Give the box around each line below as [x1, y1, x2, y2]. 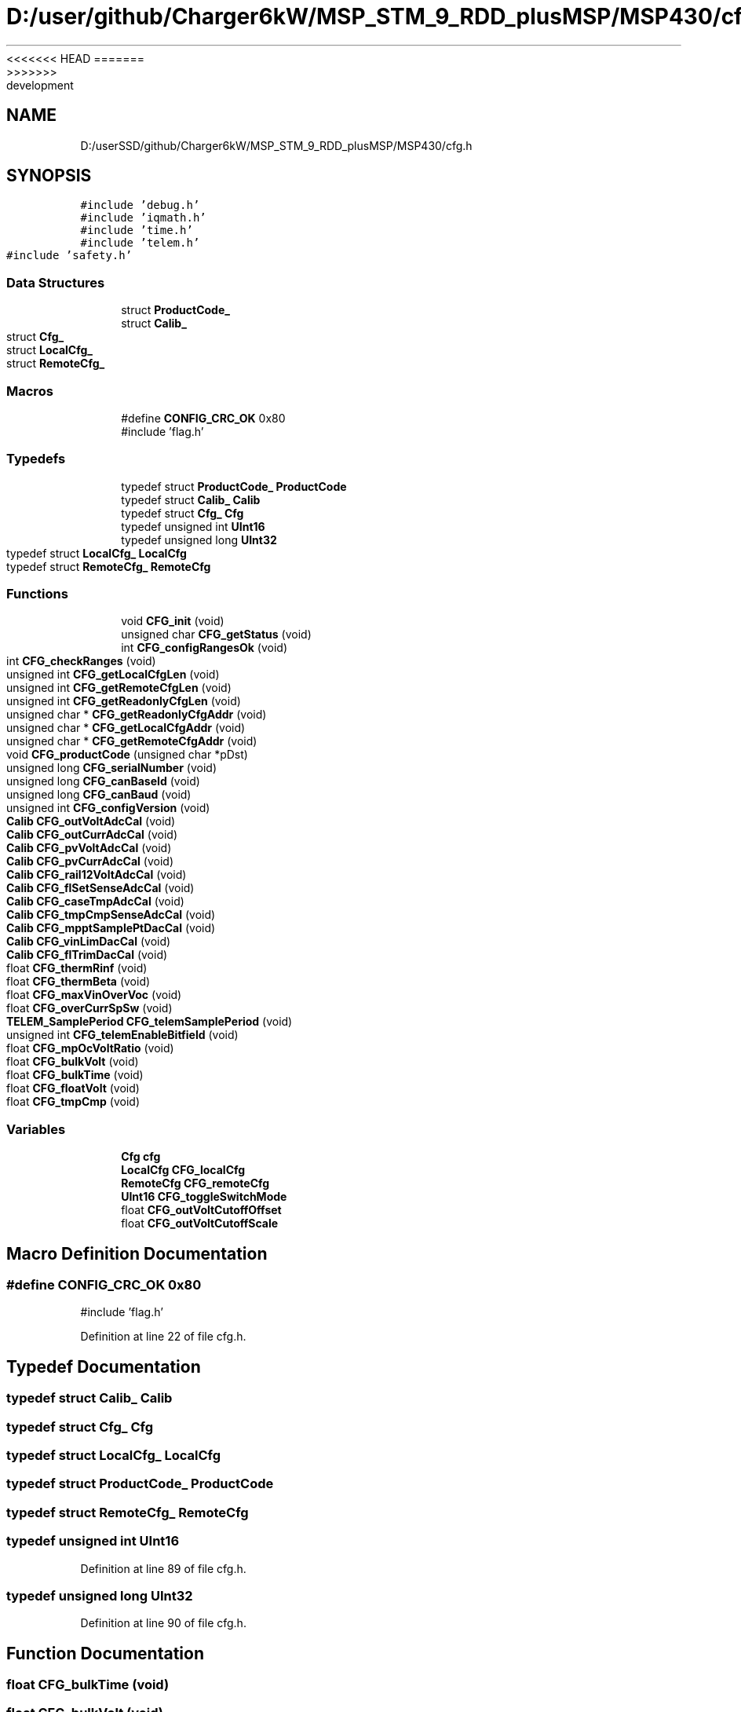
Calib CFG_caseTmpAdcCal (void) [6, 894, 184, 909]
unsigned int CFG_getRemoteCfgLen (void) [6, 681, 232, 695]
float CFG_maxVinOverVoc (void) [6, 988, 182, 1002]
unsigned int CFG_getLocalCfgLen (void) [6, 668, 220, 682]
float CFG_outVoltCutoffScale [121, 1216, 279, 1231]
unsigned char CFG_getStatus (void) [121, 627, 312, 642]
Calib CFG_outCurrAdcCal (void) [6, 828, 177, 842]
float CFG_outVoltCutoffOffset [121, 1203, 282, 1217]
